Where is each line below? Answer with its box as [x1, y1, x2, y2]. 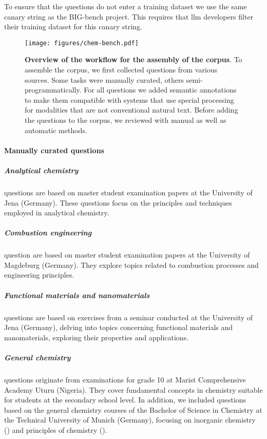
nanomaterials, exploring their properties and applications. [4, 332, 189, 342]
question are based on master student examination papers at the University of [4, 249, 250, 260]
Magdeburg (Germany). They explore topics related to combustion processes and [4, 259, 259, 270]
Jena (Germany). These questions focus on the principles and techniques [4, 197, 232, 208]
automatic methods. [25, 124, 87, 135]
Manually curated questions [4, 144, 104, 155]
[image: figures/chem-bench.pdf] [25, 39, 139, 47]
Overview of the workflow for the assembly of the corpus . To [25, 54, 242, 65]
